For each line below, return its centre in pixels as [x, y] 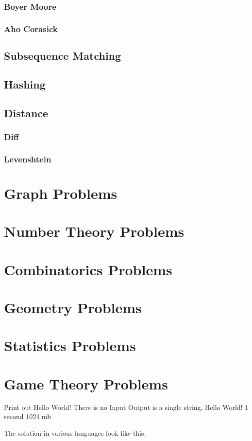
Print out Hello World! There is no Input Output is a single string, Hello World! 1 [126, 407]
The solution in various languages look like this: [75, 432]
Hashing [25, 84]
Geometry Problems [73, 308]
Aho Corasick [31, 28]
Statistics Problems [70, 345]
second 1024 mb [27, 416]
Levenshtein [28, 159]
